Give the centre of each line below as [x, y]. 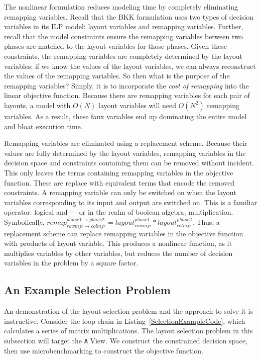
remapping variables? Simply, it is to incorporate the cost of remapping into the [126, 85]
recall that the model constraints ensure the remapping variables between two [123, 36]
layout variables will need [137, 105]
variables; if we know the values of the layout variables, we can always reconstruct [130, 66]
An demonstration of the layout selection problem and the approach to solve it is [128, 311]
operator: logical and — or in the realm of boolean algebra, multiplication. [119, 212]
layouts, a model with [37, 105]
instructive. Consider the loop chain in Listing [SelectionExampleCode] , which [125, 321]
